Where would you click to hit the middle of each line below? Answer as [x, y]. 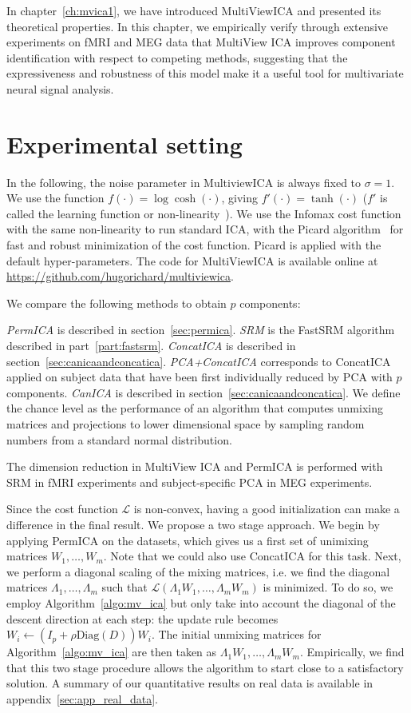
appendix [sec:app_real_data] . [82, 698]
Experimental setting [124, 143]
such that [124, 587]
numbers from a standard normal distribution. [119, 439]
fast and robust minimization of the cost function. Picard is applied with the [194, 245]
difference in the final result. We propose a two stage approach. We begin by [193, 524]
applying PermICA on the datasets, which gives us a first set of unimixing [188, 540]
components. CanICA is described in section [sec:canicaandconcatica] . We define [204, 392]
